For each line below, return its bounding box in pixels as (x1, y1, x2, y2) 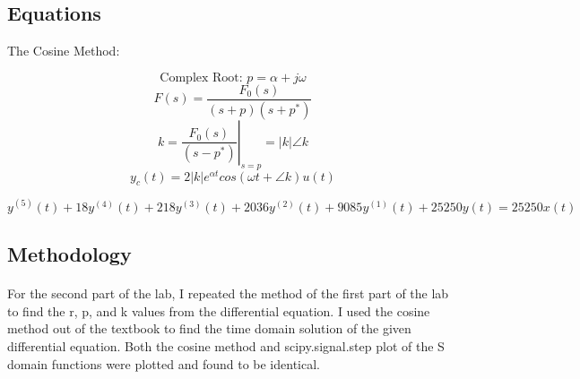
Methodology (7, 240, 132, 268)
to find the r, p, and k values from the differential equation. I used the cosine (7, 301, 430, 320)
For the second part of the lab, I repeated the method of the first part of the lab (7, 284, 449, 303)
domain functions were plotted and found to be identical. (7, 354, 320, 373)
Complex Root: (160, 71, 243, 84)
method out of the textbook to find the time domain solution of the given (7, 319, 411, 338)
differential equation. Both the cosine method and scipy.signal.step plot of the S (7, 337, 445, 356)
